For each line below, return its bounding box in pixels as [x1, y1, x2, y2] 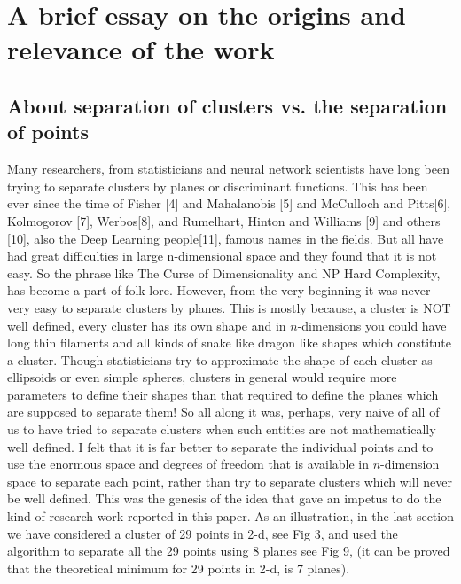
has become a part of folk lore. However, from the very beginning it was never [7, 281, 431, 300]
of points [7, 118, 90, 145]
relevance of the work [7, 31, 275, 67]
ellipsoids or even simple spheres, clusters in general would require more [7, 368, 397, 386]
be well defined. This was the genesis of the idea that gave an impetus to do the [7, 489, 441, 508]
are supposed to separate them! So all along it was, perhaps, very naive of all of [7, 402, 440, 421]
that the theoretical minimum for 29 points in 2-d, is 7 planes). [7, 558, 350, 577]
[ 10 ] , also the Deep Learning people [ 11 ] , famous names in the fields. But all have [7, 229, 444, 247]
